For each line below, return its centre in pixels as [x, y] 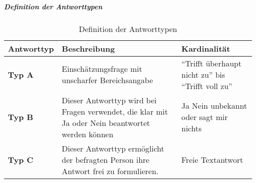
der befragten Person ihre [106, 159]
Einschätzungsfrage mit [102, 69]
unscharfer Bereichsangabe [107, 80]
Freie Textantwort [212, 159]
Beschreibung [88, 48]
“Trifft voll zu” [207, 86]
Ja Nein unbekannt [214, 106]
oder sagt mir [205, 117]
